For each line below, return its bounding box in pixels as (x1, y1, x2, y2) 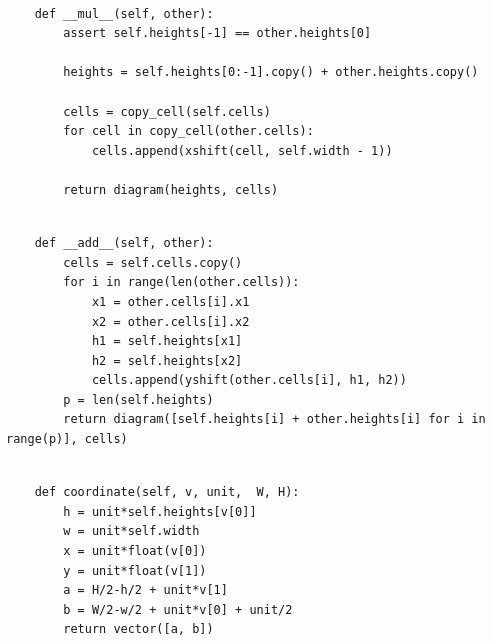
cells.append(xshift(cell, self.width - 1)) (91, 143, 393, 158)
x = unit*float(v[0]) (63, 544, 207, 559)
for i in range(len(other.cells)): (63, 275, 300, 290)
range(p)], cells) (6, 432, 128, 447)
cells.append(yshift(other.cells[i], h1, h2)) (91, 373, 407, 388)
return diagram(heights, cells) (63, 182, 279, 197)
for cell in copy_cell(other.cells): (63, 124, 314, 139)
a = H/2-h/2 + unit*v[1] (63, 583, 228, 598)
